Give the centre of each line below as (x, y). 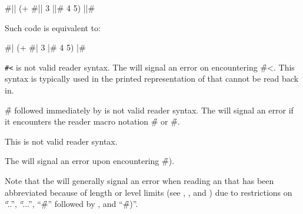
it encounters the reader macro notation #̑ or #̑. (92, 121)
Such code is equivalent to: (53, 27)
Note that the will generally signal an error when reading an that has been (139, 180)
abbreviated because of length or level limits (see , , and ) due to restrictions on (149, 192)
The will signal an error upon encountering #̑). (90, 161)
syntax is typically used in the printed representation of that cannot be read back (152, 78)
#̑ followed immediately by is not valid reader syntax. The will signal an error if (149, 110)
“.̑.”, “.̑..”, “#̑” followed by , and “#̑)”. (71, 204)
